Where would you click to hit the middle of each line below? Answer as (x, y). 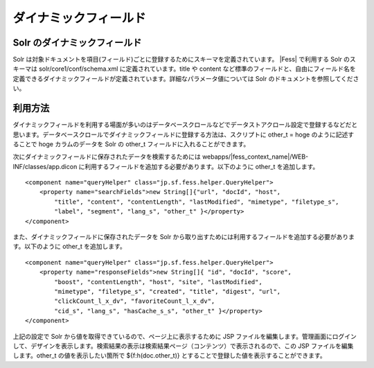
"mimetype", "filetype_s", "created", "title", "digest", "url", (168, 291)
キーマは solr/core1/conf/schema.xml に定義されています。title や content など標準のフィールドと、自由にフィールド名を (184, 69)
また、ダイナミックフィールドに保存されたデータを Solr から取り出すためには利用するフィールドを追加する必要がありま (184, 237)
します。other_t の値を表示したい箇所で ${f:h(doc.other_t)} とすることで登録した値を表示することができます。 (169, 356)
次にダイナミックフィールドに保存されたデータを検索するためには (107, 157)
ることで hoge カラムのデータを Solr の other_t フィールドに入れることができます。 (131, 144)
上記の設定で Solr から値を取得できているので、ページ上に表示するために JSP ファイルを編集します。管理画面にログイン (185, 336)
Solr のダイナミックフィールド (77, 43)
